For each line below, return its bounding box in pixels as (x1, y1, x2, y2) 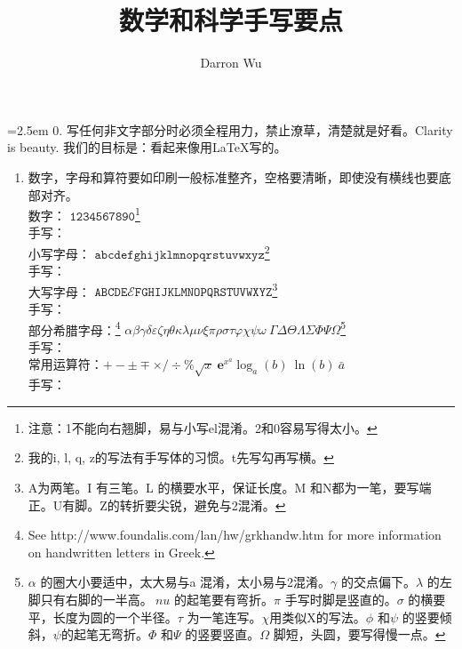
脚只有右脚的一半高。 (28, 589, 153, 608)
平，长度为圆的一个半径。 (28, 607, 178, 626)
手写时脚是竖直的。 (284, 589, 397, 608)
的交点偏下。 (341, 573, 417, 591)
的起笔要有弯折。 (173, 589, 274, 608)
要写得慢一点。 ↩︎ (347, 625, 446, 644)
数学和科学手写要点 (118, 2, 343, 38)
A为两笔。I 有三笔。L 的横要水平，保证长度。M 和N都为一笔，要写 (28, 478, 419, 497)
